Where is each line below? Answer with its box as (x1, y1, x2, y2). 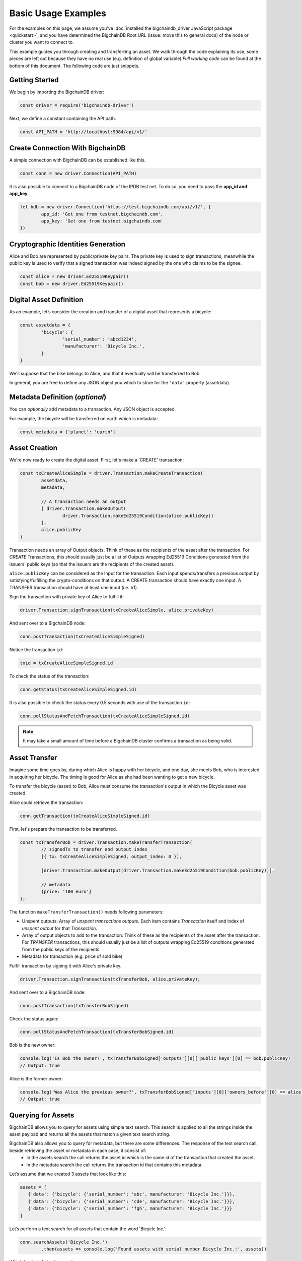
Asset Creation (9, 444, 57, 452)
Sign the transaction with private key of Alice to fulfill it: (9, 594, 124, 600)
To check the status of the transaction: (9, 673, 90, 679)
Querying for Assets (9, 1111, 74, 1119)
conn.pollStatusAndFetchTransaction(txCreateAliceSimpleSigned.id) (20, 713, 190, 719)
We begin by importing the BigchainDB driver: (9, 89, 104, 95)
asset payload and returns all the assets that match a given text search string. (9, 1131, 171, 1137)
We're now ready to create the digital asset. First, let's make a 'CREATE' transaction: (9, 457, 184, 463)
